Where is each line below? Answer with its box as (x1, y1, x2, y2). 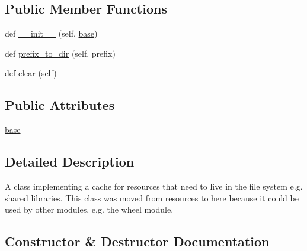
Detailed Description (5, 152, 135, 171)
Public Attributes (5, 96, 115, 114)
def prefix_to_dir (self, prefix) (5, 47, 116, 59)
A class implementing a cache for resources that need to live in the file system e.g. (5, 180, 303, 192)
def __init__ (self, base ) (5, 27, 98, 40)
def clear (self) (5, 67, 57, 79)
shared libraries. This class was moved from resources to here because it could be (5, 191, 299, 204)
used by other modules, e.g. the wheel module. (5, 203, 174, 216)
